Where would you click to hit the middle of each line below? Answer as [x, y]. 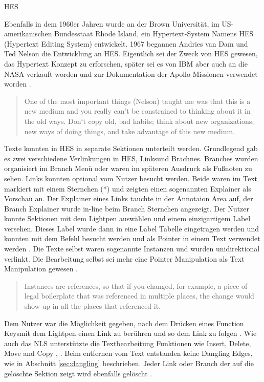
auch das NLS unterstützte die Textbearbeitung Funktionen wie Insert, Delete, [128, 343]
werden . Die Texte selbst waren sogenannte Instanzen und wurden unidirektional [132, 249]
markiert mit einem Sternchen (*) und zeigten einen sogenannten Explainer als [128, 188]
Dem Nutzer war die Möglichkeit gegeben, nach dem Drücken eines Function [124, 323]
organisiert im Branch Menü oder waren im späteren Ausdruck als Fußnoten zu [128, 168]
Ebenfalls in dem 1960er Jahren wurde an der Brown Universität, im [112, 23]
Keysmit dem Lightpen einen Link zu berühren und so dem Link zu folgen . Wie [130, 333]
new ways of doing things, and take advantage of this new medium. [130, 131]
